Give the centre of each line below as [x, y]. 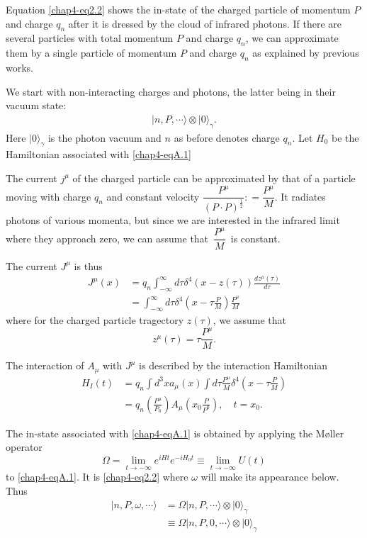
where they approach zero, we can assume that [107, 238]
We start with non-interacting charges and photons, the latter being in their [171, 91]
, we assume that [250, 320]
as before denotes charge [227, 137]
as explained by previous [306, 53]
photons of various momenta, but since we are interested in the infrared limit [173, 220]
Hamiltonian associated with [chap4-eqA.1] [98, 154]
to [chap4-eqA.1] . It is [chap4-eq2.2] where [97, 477]
